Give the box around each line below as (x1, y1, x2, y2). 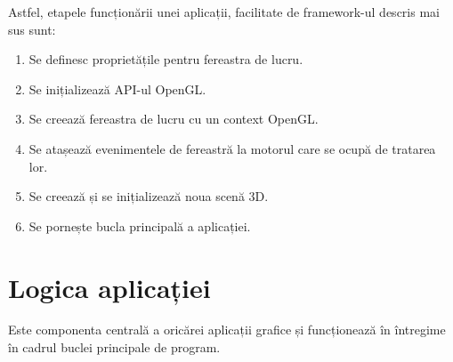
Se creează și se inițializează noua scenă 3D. (28, 187, 269, 205)
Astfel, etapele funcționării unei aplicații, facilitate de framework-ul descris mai (8, 3, 440, 20)
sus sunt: (8, 20, 56, 38)
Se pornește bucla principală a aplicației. (28, 216, 251, 235)
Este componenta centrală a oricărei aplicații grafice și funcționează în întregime (8, 320, 446, 339)
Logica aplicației (8, 269, 211, 305)
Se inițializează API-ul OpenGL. (28, 79, 206, 98)
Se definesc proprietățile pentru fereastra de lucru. (28, 50, 303, 68)
